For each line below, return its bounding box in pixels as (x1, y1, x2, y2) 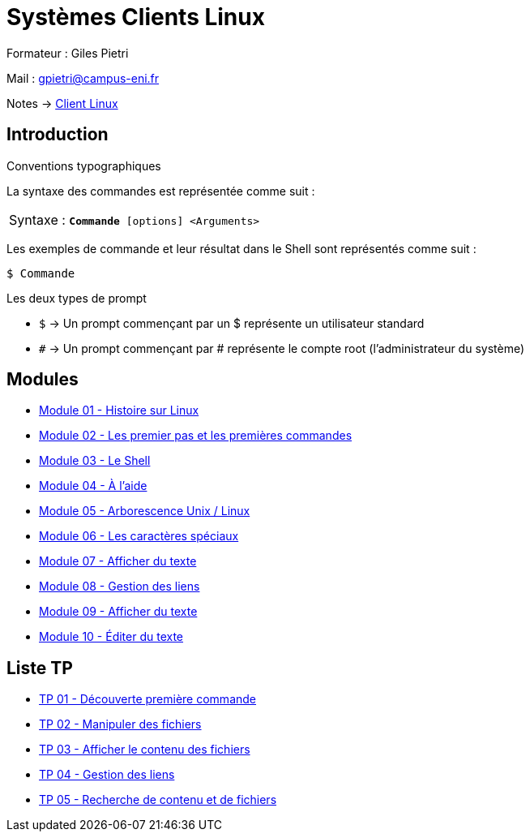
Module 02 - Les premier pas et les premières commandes (39, 428, 353, 443)
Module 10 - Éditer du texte (39, 630, 184, 644)
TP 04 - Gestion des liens (39, 767, 175, 782)
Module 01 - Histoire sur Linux (39, 403, 199, 418)
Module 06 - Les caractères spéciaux (39, 529, 239, 544)
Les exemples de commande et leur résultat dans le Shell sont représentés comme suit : (6, 241, 477, 256)
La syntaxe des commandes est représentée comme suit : (6, 183, 315, 198)
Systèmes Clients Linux (6, 3, 265, 31)
